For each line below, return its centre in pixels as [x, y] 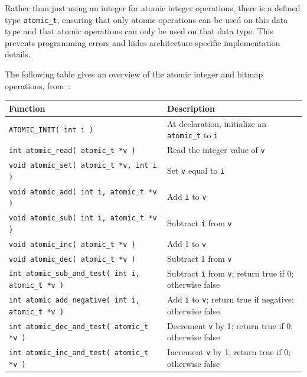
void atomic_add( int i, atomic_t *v [83, 192]
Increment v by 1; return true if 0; [229, 352]
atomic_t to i [193, 135]
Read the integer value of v [216, 150]
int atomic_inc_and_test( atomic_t [79, 353]
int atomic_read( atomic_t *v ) [72, 151]
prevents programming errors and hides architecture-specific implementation [143, 42]
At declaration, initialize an [217, 123]
